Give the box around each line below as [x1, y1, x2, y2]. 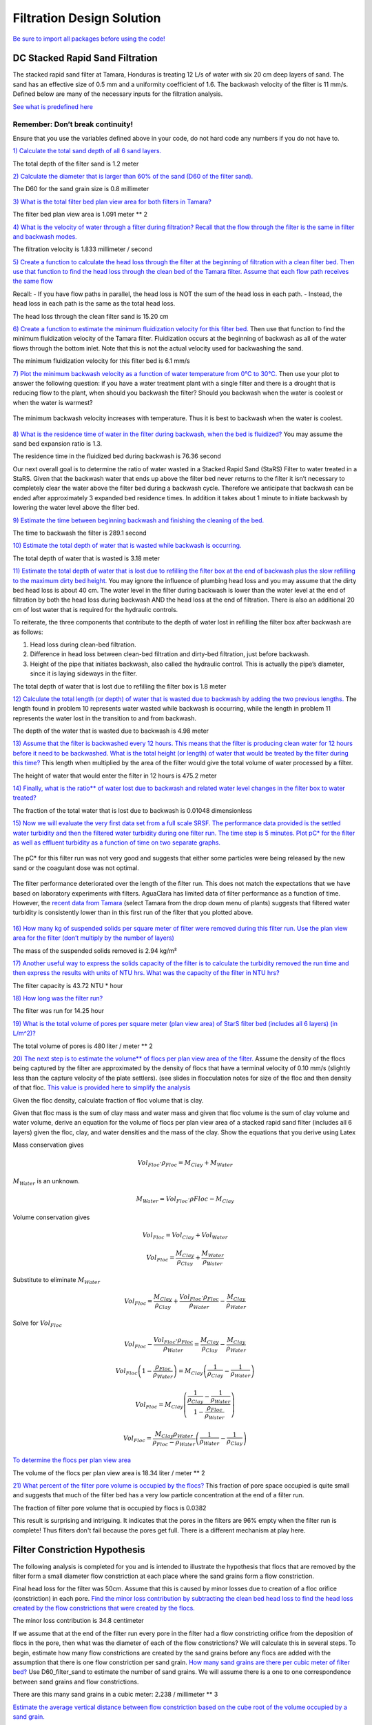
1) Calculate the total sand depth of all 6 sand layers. [12, 147, 162, 155]
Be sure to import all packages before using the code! [12, 34, 165, 43]
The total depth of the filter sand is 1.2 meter [12, 159, 139, 168]
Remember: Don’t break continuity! [12, 119, 134, 129]
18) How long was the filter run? [12, 994, 103, 1003]
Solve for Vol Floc [12, 1319, 62, 1328]
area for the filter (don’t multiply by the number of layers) [12, 934, 175, 942]
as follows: [12, 628, 44, 636]
